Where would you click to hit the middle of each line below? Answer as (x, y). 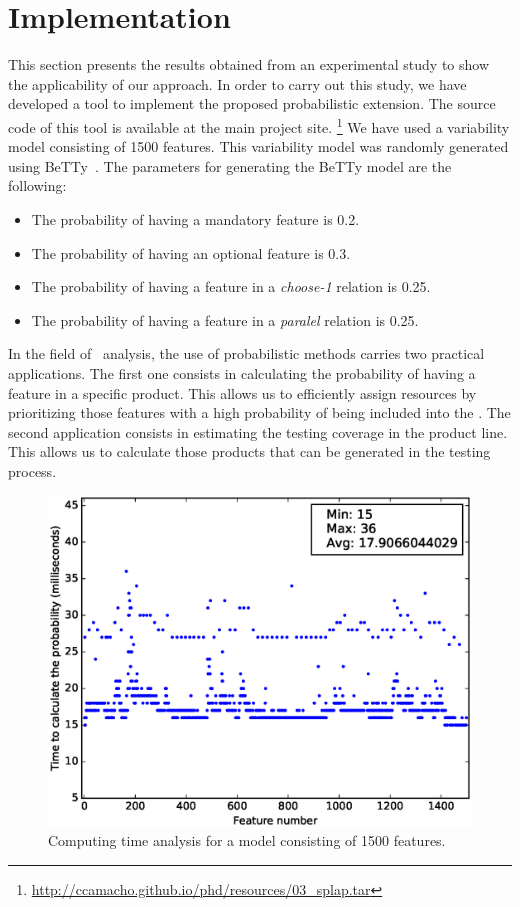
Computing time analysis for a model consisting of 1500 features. (247, 840)
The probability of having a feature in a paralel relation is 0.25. (225, 319)
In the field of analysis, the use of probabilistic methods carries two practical (246, 353)
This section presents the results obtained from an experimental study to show (249, 64)
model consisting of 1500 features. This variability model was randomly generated (258, 146)
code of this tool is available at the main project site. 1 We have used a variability (259, 125)
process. (32, 470)
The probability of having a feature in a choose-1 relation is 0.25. (231, 286)
